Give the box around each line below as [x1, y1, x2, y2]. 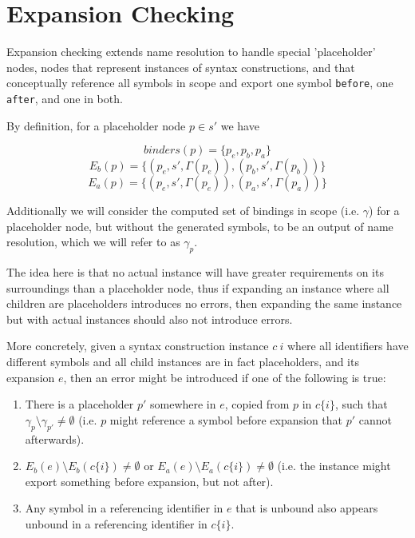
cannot [358, 411, 392, 428]
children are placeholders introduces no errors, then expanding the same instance [6, 295, 402, 312]
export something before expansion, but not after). [25, 472, 274, 489]
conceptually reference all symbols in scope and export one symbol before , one [6, 74, 393, 91]
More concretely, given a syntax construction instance [6, 337, 269, 354]
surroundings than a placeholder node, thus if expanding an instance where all [6, 279, 389, 296]
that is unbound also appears [235, 500, 378, 516]
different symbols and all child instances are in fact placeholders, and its [6, 353, 359, 369]
